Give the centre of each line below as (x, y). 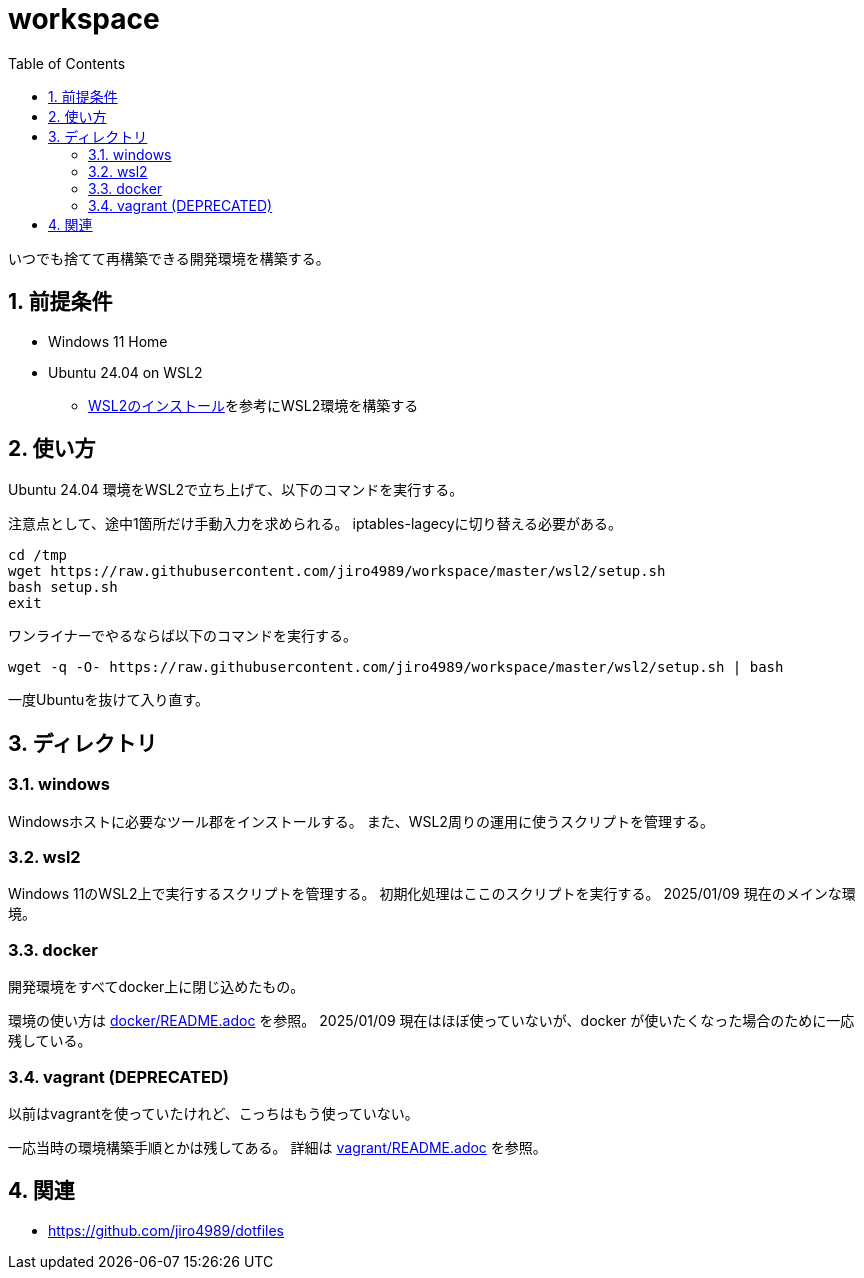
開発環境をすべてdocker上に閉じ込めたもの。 (156, 987)
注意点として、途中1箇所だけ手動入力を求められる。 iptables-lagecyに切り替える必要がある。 (315, 524)
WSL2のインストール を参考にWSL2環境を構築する (253, 405)
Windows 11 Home (108, 341)
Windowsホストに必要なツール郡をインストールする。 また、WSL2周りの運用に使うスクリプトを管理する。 (361, 821)
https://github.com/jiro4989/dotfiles (166, 1230)
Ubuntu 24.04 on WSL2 (125, 372)
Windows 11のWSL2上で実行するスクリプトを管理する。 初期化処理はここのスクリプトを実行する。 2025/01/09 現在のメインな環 (432, 894)
